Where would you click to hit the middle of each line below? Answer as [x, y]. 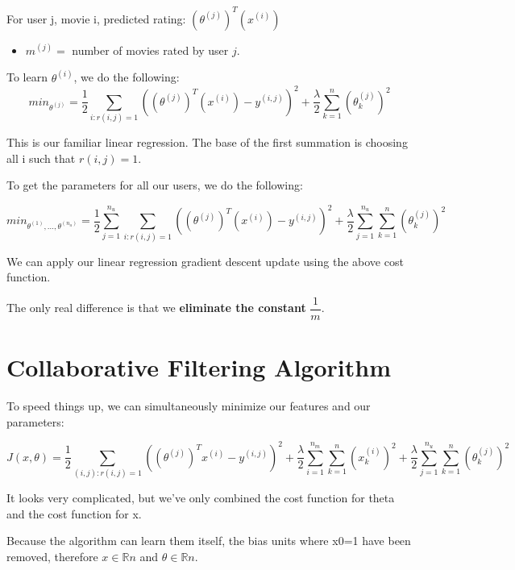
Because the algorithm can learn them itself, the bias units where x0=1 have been [209, 541]
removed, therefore [52, 556]
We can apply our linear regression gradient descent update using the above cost [205, 261]
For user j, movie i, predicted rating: [96, 18]
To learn [27, 77]
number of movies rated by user [150, 50]
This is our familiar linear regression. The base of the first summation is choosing [207, 141]
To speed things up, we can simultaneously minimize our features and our [189, 405]
